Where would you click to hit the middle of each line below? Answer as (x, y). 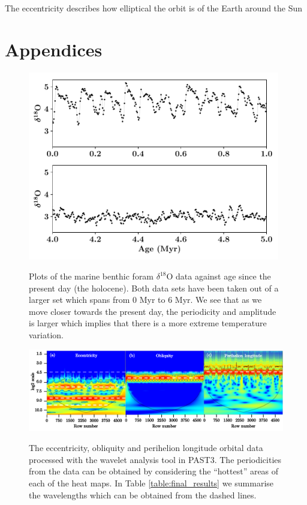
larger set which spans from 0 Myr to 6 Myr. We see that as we (145, 300)
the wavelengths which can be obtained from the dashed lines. (143, 495)
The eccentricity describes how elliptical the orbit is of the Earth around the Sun (154, 8)
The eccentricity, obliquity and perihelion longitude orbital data (146, 448)
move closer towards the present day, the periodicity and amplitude (153, 311)
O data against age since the (219, 276)
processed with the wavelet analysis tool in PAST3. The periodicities (155, 459)
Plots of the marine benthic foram (91, 276)
